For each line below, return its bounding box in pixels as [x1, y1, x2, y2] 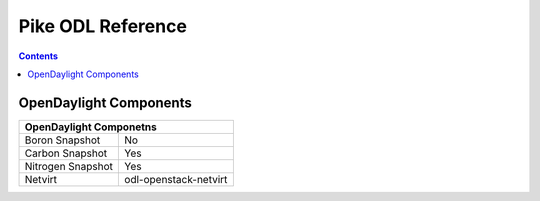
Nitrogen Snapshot [24, 159, 114, 173]
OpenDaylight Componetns [24, 120, 157, 134]
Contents [18, 50, 59, 62]
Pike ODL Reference [18, 15, 187, 37]
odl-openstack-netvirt [124, 172, 228, 186]
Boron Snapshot [24, 133, 101, 147]
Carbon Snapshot [24, 146, 108, 160]
